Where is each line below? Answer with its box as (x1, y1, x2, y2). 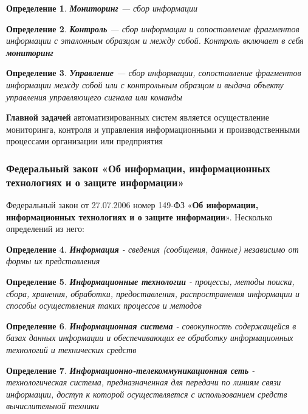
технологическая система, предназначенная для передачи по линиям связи (6, 376, 281, 388)
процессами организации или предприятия (6, 135, 163, 147)
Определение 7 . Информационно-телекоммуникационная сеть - (6, 363, 255, 376)
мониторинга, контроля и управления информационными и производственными (6, 122, 300, 135)
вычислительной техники (6, 399, 99, 412)
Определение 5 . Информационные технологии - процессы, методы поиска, (6, 275, 295, 288)
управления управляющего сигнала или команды (6, 90, 182, 103)
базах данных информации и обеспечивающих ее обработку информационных (6, 331, 293, 344)
